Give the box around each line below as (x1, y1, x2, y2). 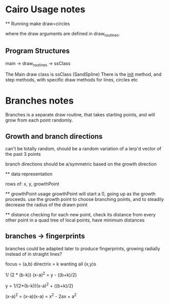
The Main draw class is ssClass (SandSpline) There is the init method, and (5, 71, 162, 77)
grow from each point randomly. (5, 117, 73, 124)
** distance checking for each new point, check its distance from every (5, 212, 156, 218)
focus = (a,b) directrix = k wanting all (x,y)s (5, 260, 96, 267)
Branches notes (5, 95, 74, 106)
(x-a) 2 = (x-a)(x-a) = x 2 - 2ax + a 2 (5, 292, 77, 299)
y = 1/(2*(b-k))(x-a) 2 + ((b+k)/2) (5, 281, 74, 289)
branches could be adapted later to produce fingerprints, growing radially (5, 245, 160, 252)
